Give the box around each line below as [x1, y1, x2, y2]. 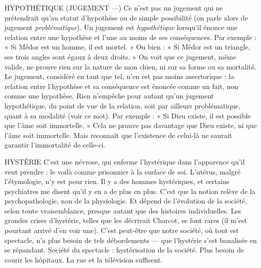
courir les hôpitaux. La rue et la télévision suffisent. [5, 254, 163, 264]
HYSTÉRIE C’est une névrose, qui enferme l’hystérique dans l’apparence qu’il [5, 156, 245, 166]
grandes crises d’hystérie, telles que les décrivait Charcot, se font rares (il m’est [5, 215, 247, 225]
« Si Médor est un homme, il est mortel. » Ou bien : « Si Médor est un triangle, [5, 41, 250, 52]
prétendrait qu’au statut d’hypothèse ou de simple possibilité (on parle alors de [5, 12, 248, 22]
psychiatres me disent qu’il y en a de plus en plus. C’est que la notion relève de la [5, 185, 255, 196]
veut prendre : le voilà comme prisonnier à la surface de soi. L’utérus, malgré [5, 166, 240, 176]
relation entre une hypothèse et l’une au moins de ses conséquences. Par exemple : [5, 31, 256, 42]
